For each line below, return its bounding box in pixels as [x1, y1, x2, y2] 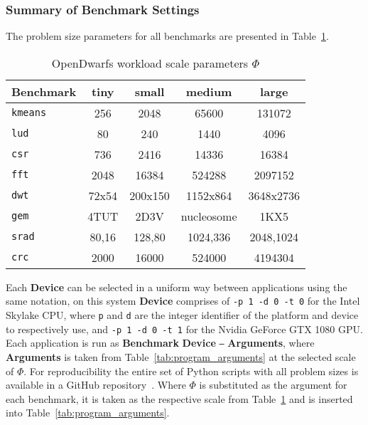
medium [185, 83, 232, 100]
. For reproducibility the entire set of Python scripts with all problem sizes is [23, 363, 359, 378]
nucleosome [180, 207, 237, 224]
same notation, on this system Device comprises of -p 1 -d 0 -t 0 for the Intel [6, 293, 360, 308]
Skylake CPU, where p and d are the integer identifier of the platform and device [6, 308, 359, 322]
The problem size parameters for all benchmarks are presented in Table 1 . [6, 28, 329, 43]
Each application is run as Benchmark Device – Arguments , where [6, 335, 315, 350]
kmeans [11, 107, 47, 119]
